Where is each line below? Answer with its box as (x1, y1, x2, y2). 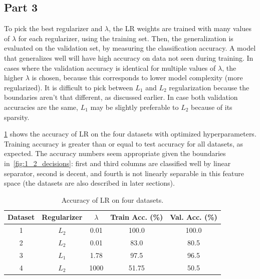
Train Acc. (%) (110, 212, 163, 222)
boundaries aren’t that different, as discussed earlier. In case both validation (4, 92, 238, 102)
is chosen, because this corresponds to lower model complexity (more (32, 72, 243, 83)
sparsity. (4, 111, 30, 122)
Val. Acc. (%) (170, 212, 217, 222)
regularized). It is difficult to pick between (4, 82, 133, 92)
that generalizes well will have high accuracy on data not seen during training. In (4, 52, 253, 63)
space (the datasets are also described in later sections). (4, 178, 175, 188)
